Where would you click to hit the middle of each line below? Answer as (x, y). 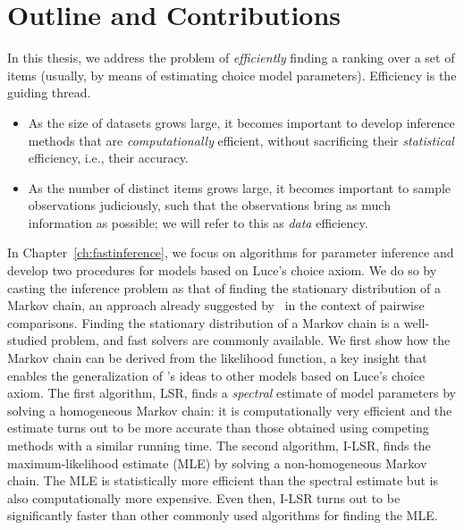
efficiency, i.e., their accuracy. (108, 158)
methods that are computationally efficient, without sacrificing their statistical (241, 140)
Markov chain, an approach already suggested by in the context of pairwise (216, 305)
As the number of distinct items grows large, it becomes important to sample (240, 187)
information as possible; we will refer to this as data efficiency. (198, 222)
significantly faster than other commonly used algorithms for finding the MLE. (223, 515)
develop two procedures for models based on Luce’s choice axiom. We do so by (222, 270)
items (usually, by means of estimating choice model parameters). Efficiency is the (232, 75)
